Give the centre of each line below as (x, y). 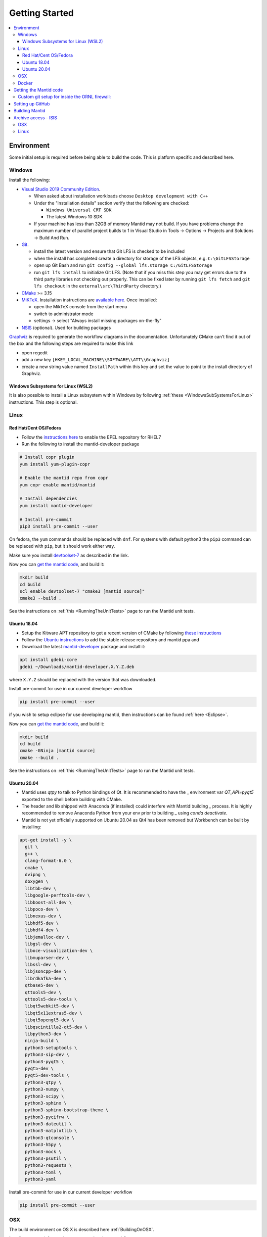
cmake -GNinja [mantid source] (58, 751)
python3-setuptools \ (51, 1047)
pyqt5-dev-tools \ (47, 1075)
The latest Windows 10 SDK (74, 217)
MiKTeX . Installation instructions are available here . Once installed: (89, 300)
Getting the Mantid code (38, 90)
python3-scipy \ (44, 1096)
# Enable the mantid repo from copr (64, 478)
